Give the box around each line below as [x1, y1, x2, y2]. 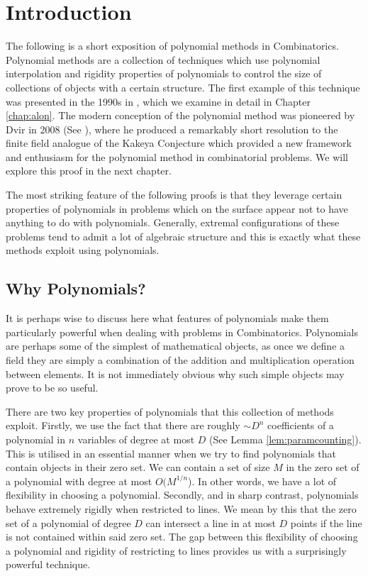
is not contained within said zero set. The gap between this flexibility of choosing [6, 529, 358, 544]
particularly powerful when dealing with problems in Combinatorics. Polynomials [6, 324, 358, 339]
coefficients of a [267, 418, 334, 433]
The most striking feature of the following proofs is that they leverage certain [6, 187, 342, 202]
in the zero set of [286, 460, 359, 475]
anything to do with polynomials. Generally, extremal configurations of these [6, 215, 340, 230]
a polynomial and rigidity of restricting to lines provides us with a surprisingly [6, 543, 347, 558]
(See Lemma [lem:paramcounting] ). [209, 431, 362, 446]
